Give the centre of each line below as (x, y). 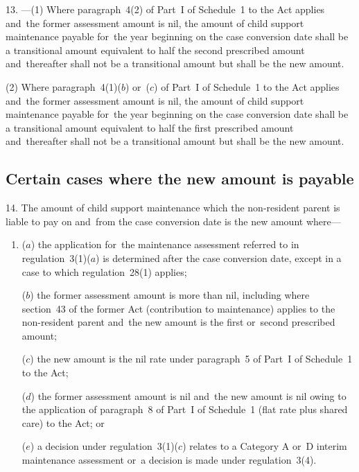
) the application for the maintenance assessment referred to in (165, 244)
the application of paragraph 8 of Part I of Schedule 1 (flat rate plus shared (185, 409)
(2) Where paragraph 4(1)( (63, 86)
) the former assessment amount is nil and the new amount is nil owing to (189, 395)
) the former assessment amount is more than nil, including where (170, 295)
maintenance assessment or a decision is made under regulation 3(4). (169, 460)
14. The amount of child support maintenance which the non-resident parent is (173, 208)
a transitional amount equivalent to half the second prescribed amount (155, 50)
